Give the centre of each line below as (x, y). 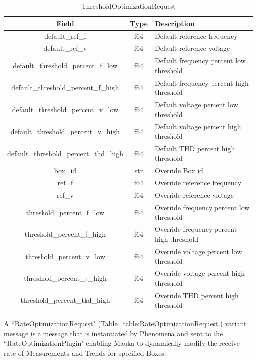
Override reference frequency (198, 183)
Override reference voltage (194, 195)
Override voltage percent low (198, 251)
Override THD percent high (196, 295)
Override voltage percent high (200, 273)
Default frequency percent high (201, 82)
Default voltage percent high (198, 126)
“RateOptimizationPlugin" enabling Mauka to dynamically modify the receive (122, 343)
